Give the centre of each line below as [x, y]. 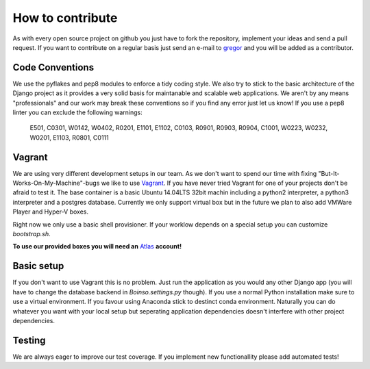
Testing [29, 340]
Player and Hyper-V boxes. [51, 212]
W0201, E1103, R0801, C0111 [69, 138]
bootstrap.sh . [32, 234]
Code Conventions [53, 67]
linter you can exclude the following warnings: [78, 112]
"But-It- [329, 173]
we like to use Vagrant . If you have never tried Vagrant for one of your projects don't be [224, 183]
